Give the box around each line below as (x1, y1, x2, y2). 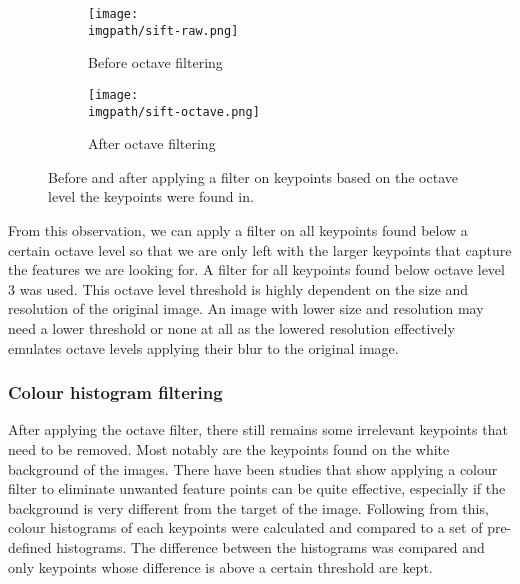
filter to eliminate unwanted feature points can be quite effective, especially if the (8, 478, 506, 499)
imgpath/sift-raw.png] (88, 23, 239, 38)
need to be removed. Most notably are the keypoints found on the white (8, 438, 450, 459)
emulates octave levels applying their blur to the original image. (8, 337, 399, 358)
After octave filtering (88, 133, 216, 154)
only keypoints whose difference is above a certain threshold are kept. (8, 556, 433, 577)
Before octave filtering (88, 52, 223, 73)
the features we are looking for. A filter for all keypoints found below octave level (8, 259, 505, 280)
